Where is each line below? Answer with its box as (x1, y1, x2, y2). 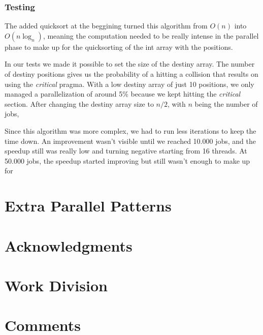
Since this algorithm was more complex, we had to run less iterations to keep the (5, 125, 256, 136)
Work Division (5, 275, 108, 295)
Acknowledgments (5, 235, 133, 256)
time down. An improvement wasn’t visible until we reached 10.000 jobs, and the (5, 135, 256, 146)
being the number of (194, 98, 258, 109)
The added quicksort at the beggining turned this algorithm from (5, 20, 208, 31)
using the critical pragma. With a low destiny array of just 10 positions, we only (5, 78, 254, 89)
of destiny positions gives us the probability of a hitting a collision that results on (5, 69, 258, 79)
